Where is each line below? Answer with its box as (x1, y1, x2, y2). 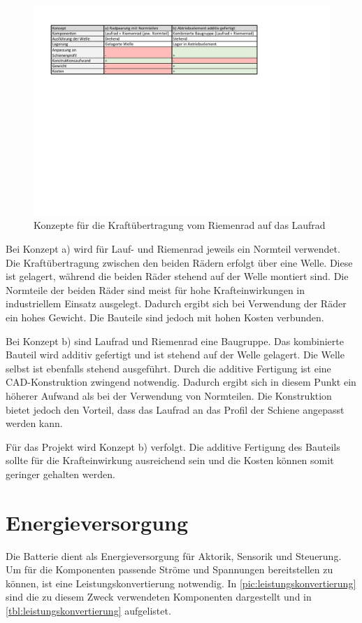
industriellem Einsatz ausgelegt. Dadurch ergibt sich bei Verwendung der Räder (6, 296, 347, 311)
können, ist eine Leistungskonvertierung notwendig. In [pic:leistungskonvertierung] (6, 575, 356, 590)
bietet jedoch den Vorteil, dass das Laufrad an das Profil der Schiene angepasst (6, 402, 345, 416)
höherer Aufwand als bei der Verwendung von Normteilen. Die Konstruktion (6, 388, 332, 402)
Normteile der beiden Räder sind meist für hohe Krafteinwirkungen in (6, 282, 305, 297)
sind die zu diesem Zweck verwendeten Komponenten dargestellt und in (6, 589, 312, 604)
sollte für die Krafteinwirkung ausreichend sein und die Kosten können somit (6, 453, 334, 468)
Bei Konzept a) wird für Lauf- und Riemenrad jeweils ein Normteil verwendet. (6, 241, 340, 255)
